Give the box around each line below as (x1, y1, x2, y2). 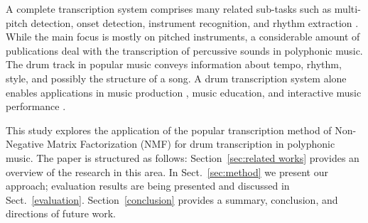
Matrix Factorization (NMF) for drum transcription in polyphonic (46, 136, 335, 151)
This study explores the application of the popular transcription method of (6, 122, 332, 137)
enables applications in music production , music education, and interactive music (6, 85, 362, 99)
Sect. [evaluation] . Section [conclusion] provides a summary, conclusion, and (6, 192, 338, 207)
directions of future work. (6, 206, 116, 221)
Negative (6, 136, 44, 151)
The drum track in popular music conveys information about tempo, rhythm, (6, 57, 342, 72)
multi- (334, 1, 361, 16)
